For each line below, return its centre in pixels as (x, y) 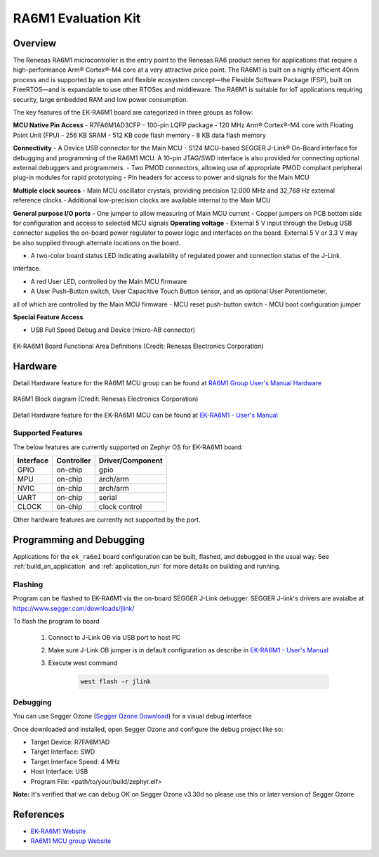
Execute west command (83, 663)
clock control (120, 507)
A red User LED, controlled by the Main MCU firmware (109, 281)
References (39, 814)
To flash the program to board (56, 621)
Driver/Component (131, 460)
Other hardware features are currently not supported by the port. (107, 520)
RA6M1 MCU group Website (71, 841)
